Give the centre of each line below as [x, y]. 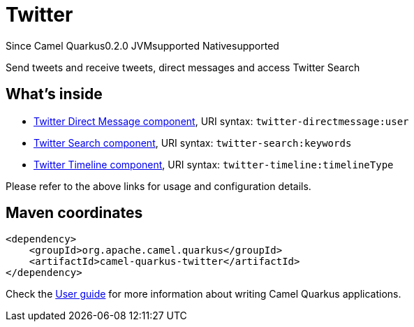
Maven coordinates [74, 213]
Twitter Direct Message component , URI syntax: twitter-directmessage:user [221, 121]
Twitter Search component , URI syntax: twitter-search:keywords [193, 143]
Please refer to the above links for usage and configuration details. [158, 186]
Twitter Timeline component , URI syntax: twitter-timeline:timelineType [214, 164]
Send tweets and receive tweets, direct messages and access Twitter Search [183, 67]
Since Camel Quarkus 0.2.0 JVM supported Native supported [142, 45]
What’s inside [54, 94]
